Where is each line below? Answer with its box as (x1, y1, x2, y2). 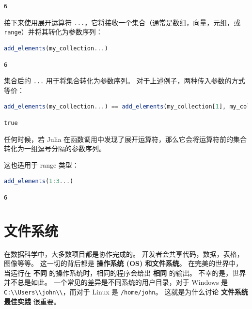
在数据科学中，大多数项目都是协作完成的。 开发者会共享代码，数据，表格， (4, 248, 244, 259)
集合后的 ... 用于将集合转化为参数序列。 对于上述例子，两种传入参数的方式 (4, 76, 245, 86)
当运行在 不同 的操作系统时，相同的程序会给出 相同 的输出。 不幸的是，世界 (4, 267, 246, 278)
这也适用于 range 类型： (4, 159, 79, 170)
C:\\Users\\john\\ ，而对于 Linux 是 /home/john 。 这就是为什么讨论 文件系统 (4, 287, 248, 296)
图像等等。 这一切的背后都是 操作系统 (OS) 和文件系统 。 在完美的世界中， (4, 258, 243, 268)
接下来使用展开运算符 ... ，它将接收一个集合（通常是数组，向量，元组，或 (4, 17, 241, 27)
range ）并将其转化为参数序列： (4, 27, 103, 37)
